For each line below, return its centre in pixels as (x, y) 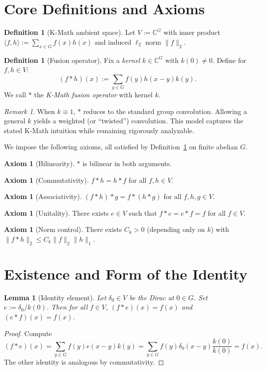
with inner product (192, 32)
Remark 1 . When (29, 111)
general (15, 121)
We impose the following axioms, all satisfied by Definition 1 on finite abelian (121, 147)
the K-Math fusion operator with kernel (93, 95)
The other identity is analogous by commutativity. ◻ (84, 362)
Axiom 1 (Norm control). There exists (63, 229)
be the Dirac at (152, 297)
